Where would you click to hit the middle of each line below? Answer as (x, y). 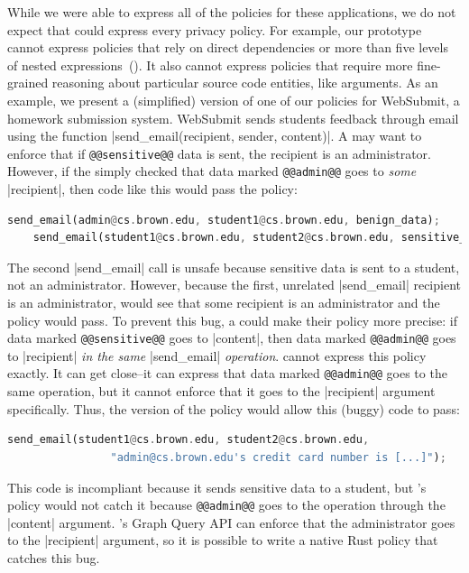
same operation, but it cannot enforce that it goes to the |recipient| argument (221, 391)
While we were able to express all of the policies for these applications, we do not (232, 12)
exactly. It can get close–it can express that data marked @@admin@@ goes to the (227, 373)
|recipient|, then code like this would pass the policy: (152, 189)
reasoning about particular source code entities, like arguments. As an (245, 83)
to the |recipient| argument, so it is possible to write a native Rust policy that (223, 540)
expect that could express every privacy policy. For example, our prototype (215, 29)
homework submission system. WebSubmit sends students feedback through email (233, 118)
